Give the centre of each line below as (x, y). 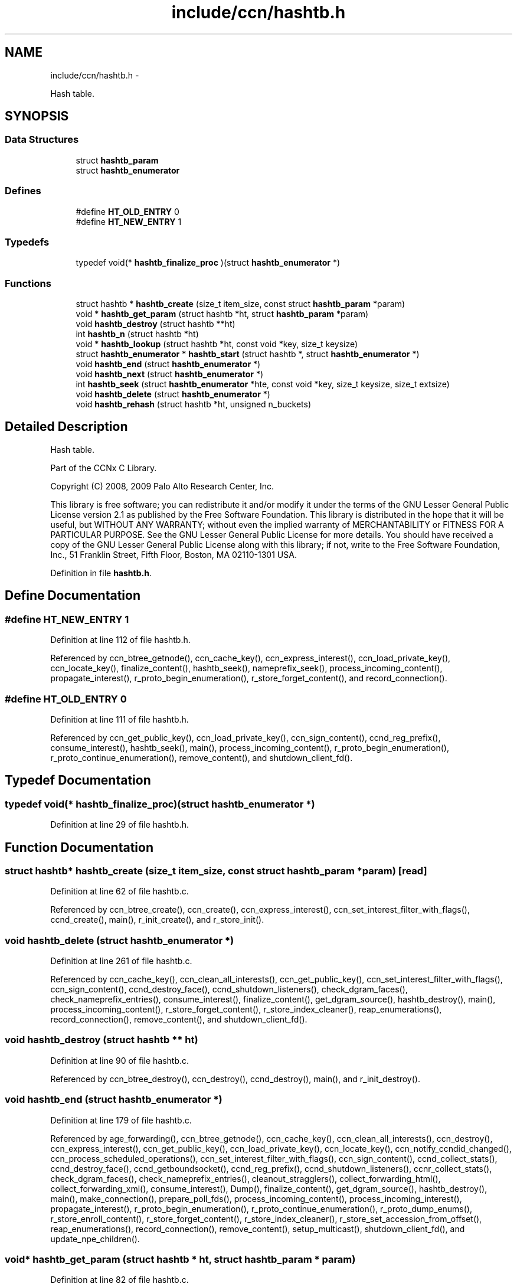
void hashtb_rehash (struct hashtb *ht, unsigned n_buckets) (194, 404)
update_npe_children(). (95, 1239)
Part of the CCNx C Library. (104, 468)
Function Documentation (79, 847)
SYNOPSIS (37, 116)
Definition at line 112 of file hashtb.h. (120, 640)
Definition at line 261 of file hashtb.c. (121, 961)
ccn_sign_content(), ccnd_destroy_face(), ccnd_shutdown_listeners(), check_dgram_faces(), (229, 989)
